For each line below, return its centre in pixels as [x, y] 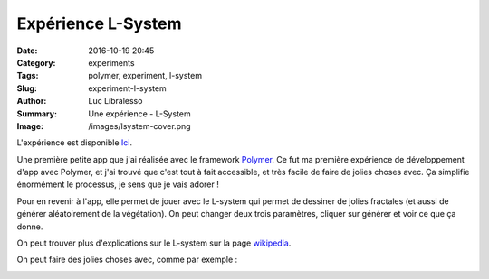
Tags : [28, 76]
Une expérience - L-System [139, 114]
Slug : [27, 88]
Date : [27, 51]
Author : [32, 101]
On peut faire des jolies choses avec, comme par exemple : [127, 260]
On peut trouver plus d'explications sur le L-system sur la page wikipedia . [154, 243]
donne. [30, 227]
